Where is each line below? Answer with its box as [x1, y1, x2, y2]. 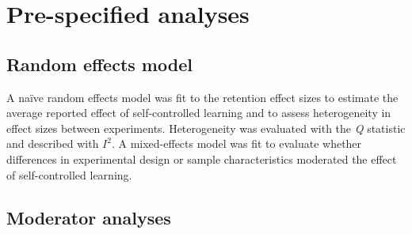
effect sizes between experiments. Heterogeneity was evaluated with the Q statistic [6, 119, 406, 136]
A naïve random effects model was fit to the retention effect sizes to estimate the [6, 89, 399, 105]
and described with [6, 135, 99, 152]
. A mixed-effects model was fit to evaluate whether [111, 135, 362, 152]
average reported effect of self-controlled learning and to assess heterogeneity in [6, 104, 391, 121]
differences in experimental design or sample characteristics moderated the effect [6, 150, 397, 167]
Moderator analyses [6, 205, 171, 229]
